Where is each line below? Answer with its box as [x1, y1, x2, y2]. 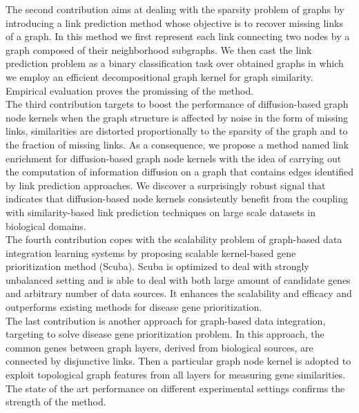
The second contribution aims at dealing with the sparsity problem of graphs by [6, 2, 345, 16]
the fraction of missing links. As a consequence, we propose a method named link [6, 137, 349, 151]
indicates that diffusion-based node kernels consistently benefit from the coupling [6, 191, 349, 206]
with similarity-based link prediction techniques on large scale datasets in [6, 204, 316, 219]
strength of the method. [6, 394, 106, 409]
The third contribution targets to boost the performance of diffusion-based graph [6, 97, 349, 111]
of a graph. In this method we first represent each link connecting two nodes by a [6, 29, 350, 44]
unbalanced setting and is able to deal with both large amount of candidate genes [6, 272, 351, 287]
